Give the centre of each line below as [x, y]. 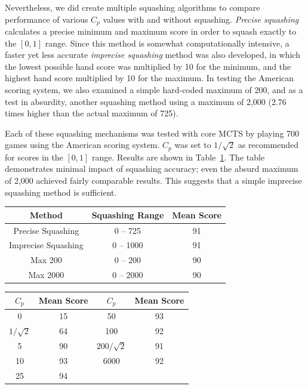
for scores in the [34, 157]
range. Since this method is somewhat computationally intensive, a [167, 43]
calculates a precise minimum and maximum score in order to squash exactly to [151, 31]
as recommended [268, 145]
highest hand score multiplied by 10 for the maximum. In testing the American [150, 78]
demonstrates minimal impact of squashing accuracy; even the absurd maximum [152, 169]
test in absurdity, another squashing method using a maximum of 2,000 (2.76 [146, 101]
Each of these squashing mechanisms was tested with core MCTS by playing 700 [152, 133]
